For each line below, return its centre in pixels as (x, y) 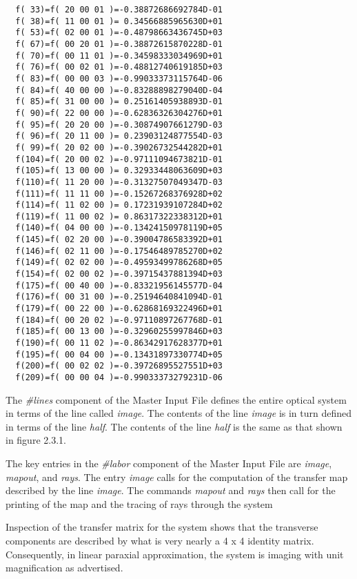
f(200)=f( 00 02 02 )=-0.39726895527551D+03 (119, 366)
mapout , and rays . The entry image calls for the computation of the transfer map (177, 477)
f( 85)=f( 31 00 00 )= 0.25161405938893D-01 (119, 102)
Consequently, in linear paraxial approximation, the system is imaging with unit (175, 554)
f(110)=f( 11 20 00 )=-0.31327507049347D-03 (119, 182)
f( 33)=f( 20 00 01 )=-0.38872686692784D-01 (119, 10)
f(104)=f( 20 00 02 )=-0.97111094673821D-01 (119, 159)
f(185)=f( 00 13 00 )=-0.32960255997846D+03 (119, 332)
